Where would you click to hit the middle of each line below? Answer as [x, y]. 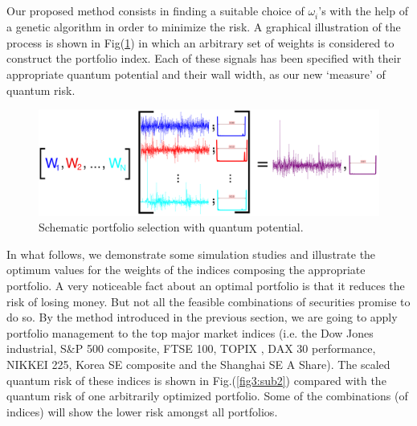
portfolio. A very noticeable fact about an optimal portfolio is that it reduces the [206, 285]
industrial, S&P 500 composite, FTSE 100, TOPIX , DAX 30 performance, [191, 348]
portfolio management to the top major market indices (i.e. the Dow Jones [190, 332]
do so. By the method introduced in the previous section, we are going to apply [202, 317]
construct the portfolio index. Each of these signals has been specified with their [204, 58]
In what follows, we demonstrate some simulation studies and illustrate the [191, 254]
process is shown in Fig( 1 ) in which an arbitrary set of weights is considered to [200, 42]
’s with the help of [363, 10]
